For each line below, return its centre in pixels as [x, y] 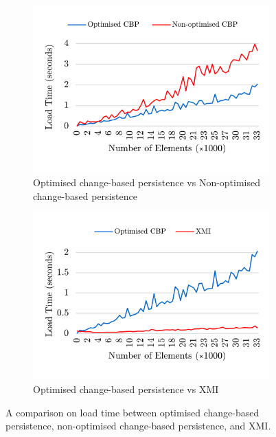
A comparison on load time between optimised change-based [133, 412]
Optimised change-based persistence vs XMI [126, 389]
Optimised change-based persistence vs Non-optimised [147, 182]
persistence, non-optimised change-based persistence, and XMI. [138, 426]
